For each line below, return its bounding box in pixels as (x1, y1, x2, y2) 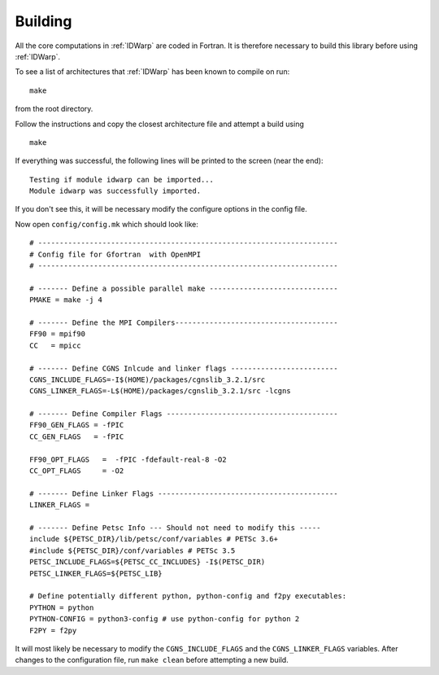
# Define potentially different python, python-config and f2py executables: (29, 591, 347, 601)
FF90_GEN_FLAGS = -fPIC (29, 420, 124, 430)
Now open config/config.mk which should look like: (15, 219, 198, 229)
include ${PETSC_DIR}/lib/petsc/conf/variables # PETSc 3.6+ (29, 534, 278, 544)
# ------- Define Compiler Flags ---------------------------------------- (29, 410, 338, 419)
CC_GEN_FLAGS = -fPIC (29, 432, 124, 441)
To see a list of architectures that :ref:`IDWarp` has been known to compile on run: (15, 67, 290, 77)
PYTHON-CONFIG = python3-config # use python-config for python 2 (29, 615, 300, 624)
